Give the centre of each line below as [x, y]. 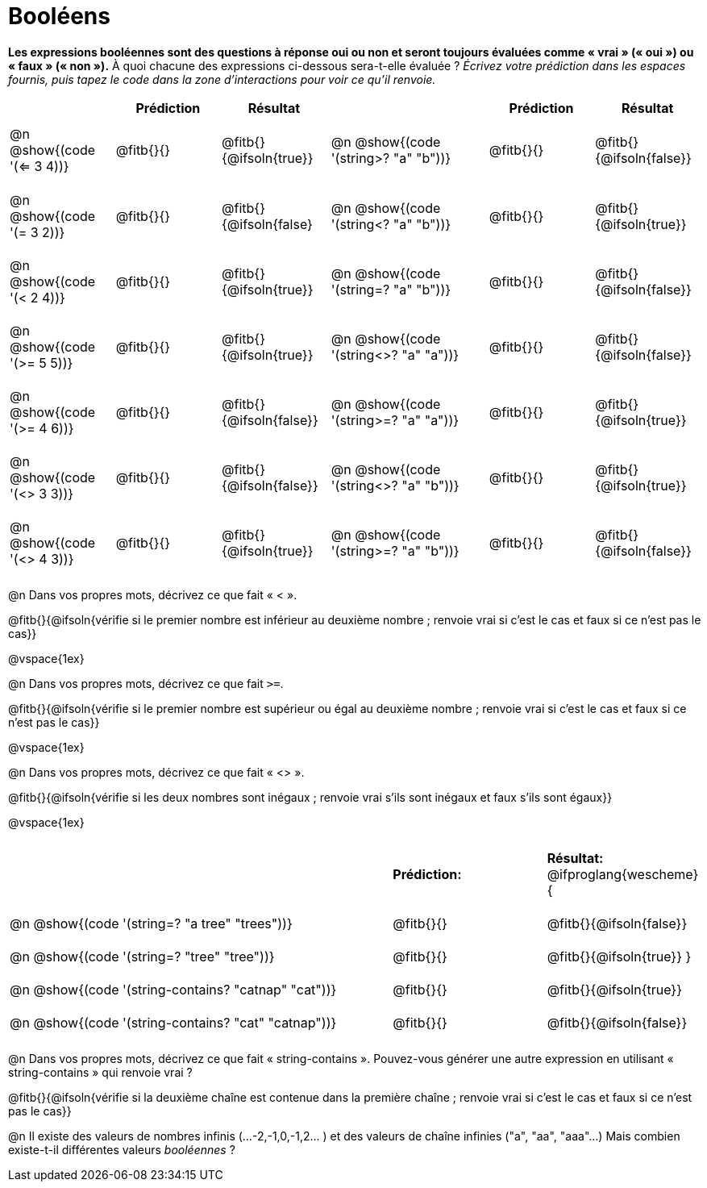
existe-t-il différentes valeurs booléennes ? [122, 1150]
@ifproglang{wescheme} [623, 874]
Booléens [59, 16]
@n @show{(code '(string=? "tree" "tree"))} [142, 957]
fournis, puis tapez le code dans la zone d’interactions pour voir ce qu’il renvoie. [222, 79]
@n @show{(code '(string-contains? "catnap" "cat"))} [173, 990]
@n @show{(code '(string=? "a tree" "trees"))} [151, 923]
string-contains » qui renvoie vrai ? [100, 1072]
